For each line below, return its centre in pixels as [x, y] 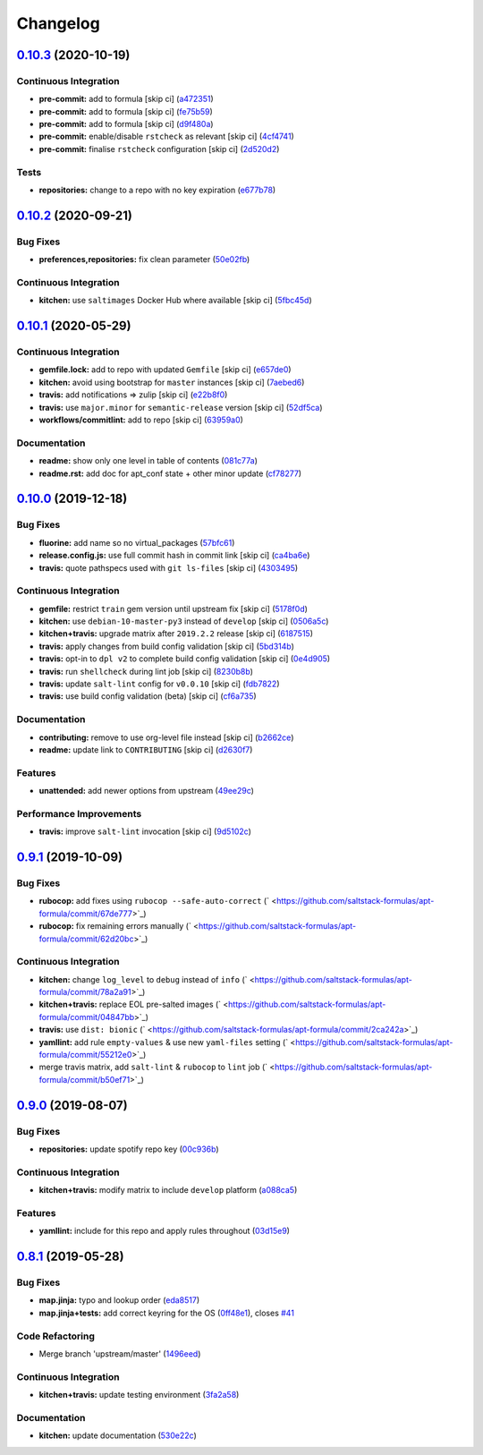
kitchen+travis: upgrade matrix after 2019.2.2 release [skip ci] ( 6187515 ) [176, 634]
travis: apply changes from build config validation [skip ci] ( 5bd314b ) [167, 646]
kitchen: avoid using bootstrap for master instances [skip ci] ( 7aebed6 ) [172, 382]
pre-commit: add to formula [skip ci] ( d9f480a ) [126, 124]
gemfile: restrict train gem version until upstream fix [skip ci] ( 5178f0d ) [174, 608]
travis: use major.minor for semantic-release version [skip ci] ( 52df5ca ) [181, 407]
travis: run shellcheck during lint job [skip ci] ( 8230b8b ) [146, 671]
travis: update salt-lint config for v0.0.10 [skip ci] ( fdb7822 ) [160, 684]
